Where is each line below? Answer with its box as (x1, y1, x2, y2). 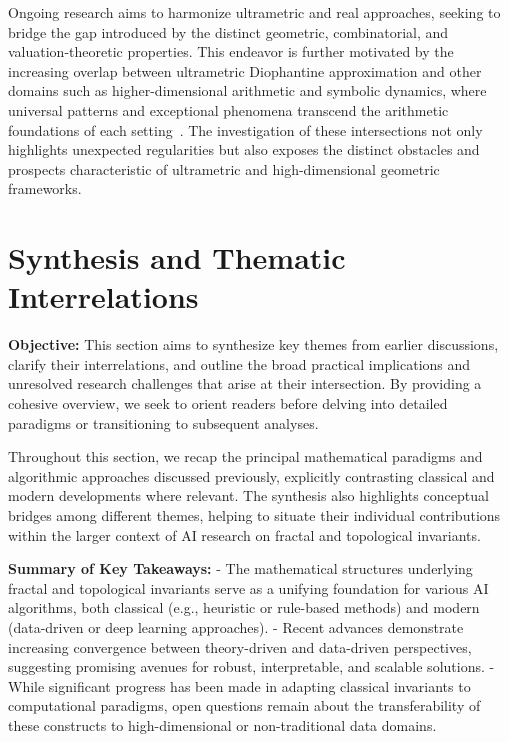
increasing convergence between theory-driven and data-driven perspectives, (8, 636, 472, 657)
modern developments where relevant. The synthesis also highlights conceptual (8, 485, 489, 506)
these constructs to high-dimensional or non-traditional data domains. (8, 714, 437, 735)
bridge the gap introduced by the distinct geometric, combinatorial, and (8, 21, 449, 42)
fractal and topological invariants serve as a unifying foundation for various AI (8, 577, 489, 598)
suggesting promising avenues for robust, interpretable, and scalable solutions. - (8, 656, 495, 677)
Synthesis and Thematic (8, 237, 346, 278)
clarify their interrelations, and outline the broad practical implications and (8, 353, 471, 374)
